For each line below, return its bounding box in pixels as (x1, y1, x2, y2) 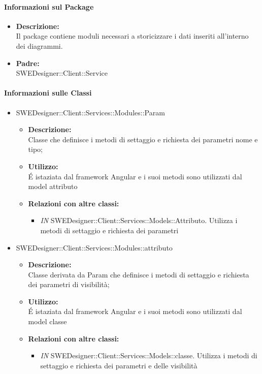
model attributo (28, 181, 78, 192)
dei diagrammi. (16, 40, 63, 51)
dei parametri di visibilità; (28, 279, 110, 290)
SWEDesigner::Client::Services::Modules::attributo (16, 242, 173, 253)
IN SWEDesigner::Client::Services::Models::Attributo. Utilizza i (40, 215, 238, 226)
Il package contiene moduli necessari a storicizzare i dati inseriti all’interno (16, 30, 249, 41)
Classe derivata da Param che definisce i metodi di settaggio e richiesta (28, 269, 249, 279)
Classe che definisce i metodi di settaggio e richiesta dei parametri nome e (28, 134, 258, 144)
